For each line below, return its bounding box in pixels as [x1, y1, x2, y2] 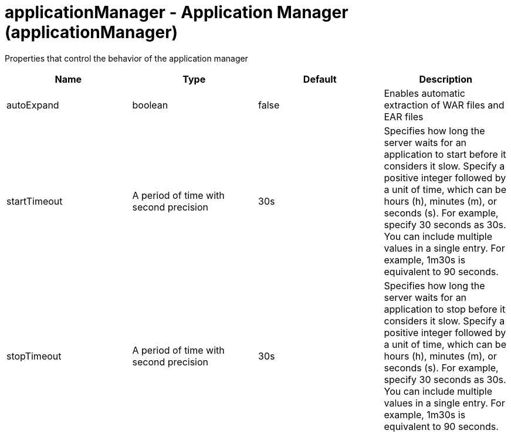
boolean [132, 99, 168, 111]
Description [419, 73, 472, 85]
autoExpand [6, 99, 59, 111]
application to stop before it [384, 303, 506, 315]
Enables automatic [384, 87, 465, 99]
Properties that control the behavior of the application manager [5, 53, 248, 63]
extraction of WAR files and [384, 99, 505, 111]
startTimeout [6, 195, 63, 207]
